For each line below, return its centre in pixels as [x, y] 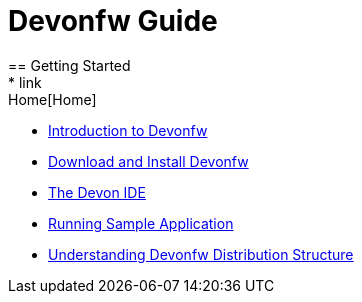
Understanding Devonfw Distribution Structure [201, 254]
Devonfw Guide [113, 21]
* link [25, 82]
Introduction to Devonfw [128, 130]
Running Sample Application [141, 223]
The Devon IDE [97, 192]
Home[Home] [52, 99]
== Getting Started [69, 65]
